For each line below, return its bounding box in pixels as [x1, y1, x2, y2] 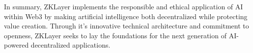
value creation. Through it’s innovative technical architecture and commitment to [4, 21, 249, 31]
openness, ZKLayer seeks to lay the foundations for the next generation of [4, 30, 226, 40]
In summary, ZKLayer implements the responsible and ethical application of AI [4, 1, 243, 11]
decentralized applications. [30, 40, 111, 50]
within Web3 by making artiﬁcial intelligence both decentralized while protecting [4, 11, 248, 21]
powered [4, 40, 29, 50]
